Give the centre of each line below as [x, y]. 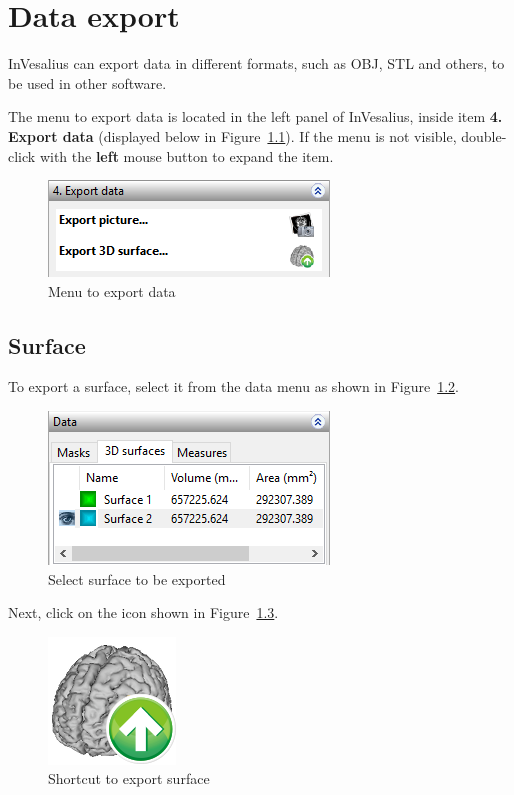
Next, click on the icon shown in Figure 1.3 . [143, 612]
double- [484, 135]
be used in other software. [87, 82]
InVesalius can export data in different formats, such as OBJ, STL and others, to [256, 63]
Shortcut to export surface [129, 778]
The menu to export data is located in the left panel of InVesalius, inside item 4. [255, 116]
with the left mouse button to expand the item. [186, 155]
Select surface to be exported [137, 578]
